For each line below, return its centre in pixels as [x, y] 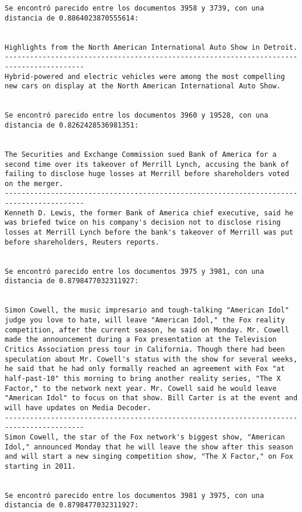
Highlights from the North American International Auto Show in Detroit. [151, 47]
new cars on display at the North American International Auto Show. [143, 86]
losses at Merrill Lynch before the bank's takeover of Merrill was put [149, 233]
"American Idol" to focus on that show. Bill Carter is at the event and [151, 398]
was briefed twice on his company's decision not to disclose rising [143, 223]
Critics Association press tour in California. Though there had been [145, 349]
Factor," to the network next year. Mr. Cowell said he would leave [141, 388]
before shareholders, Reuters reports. [82, 242]
